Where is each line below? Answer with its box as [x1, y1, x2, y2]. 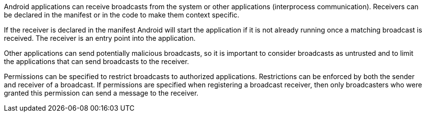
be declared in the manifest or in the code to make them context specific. [4, 11, 239, 19]
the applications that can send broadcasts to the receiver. [4, 57, 189, 66]
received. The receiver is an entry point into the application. [4, 34, 196, 42]
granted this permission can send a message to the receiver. [4, 89, 199, 97]
